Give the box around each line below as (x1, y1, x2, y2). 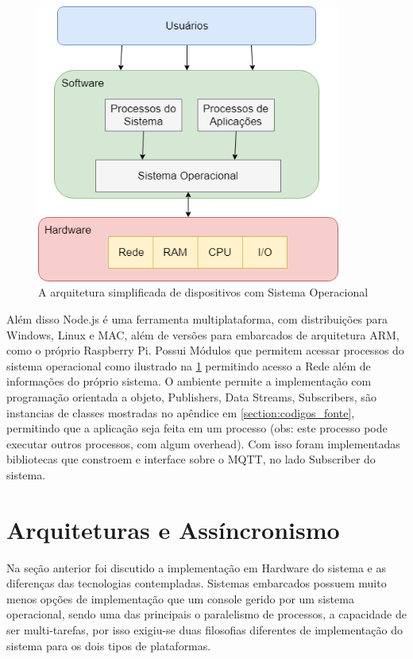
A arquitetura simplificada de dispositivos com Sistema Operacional (38, 284, 369, 300)
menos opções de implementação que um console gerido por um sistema (6, 590, 354, 607)
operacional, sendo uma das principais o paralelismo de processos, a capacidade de (6, 606, 407, 622)
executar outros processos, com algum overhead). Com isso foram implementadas (6, 435, 400, 452)
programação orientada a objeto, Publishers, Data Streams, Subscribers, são (6, 388, 376, 405)
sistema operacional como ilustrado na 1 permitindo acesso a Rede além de (6, 357, 371, 374)
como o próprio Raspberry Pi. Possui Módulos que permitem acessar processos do (6, 342, 404, 359)
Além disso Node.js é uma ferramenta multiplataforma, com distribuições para (6, 311, 388, 328)
